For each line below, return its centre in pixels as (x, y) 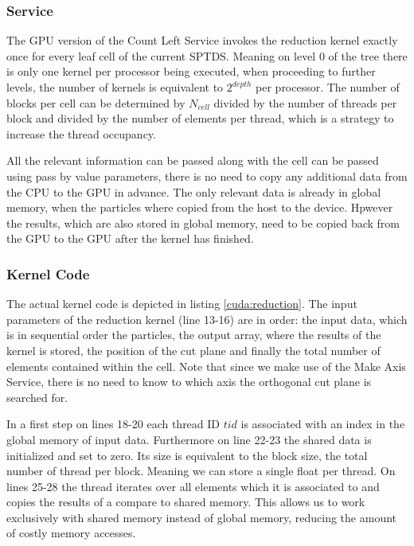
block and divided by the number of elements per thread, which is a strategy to (200, 118)
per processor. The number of (328, 87)
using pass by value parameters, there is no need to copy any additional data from (207, 175)
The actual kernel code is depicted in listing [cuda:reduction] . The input (182, 304)
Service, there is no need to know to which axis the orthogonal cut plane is (189, 382)
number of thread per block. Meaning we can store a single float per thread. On (201, 471)
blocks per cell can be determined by (96, 102)
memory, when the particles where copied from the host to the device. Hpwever (200, 207)
